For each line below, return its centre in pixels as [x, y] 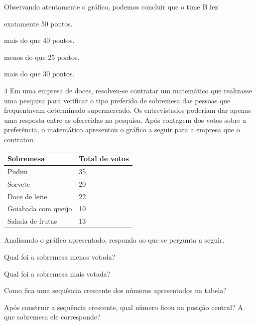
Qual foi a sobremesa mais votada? [57, 273]
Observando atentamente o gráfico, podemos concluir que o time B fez [111, 6]
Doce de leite [27, 196]
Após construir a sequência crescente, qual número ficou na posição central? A [124, 307]
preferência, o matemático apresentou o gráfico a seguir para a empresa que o [122, 130]
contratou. [20, 139]
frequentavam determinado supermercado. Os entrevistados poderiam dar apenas [128, 110]
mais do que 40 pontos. [39, 40]
